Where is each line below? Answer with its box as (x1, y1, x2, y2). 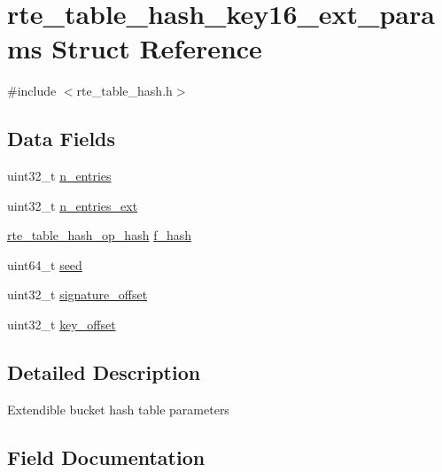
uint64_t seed (7, 255, 82, 274)
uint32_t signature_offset (7, 285, 148, 304)
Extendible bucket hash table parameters (7, 399, 229, 418)
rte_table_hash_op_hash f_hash (7, 226, 191, 244)
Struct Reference (51, 30, 262, 66)
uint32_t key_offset (7, 315, 116, 334)
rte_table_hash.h (76, 81, 173, 100)
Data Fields (7, 125, 116, 152)
